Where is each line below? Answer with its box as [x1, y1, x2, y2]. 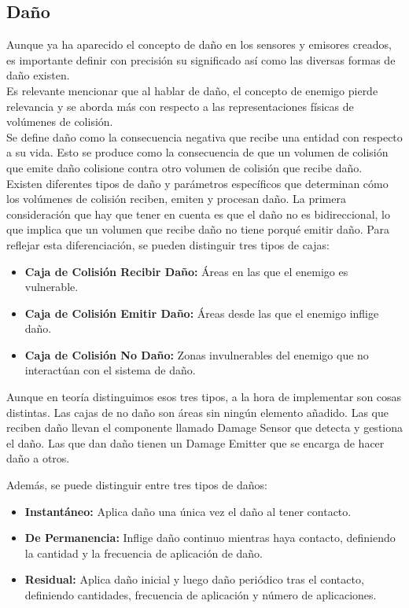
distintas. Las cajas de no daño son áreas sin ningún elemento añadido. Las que [6, 403, 389, 420]
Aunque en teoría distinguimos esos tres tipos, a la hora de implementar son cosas [6, 389, 402, 405]
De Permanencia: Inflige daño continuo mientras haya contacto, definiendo [24, 529, 396, 546]
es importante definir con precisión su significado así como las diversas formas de [6, 51, 396, 68]
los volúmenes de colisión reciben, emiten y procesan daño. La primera [6, 190, 346, 207]
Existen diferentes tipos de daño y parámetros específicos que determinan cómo [6, 175, 389, 191]
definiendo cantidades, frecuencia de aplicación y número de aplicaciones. [24, 587, 377, 603]
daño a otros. [6, 450, 70, 466]
